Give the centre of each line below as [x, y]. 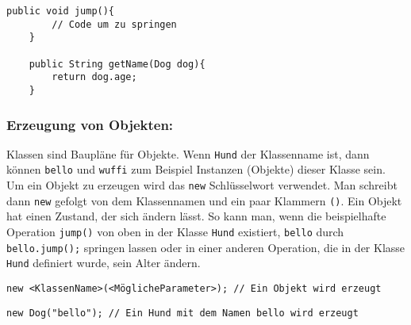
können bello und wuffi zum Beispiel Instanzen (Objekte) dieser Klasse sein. [196, 169]
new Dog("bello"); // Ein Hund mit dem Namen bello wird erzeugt [182, 313]
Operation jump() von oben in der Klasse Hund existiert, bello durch [175, 232]
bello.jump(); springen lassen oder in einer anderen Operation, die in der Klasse [206, 247]
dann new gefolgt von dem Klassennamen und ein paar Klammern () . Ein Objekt [204, 200]
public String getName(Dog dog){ [117, 64]
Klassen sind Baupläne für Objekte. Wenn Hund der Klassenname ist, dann [188, 153]
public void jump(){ [61, 11]
